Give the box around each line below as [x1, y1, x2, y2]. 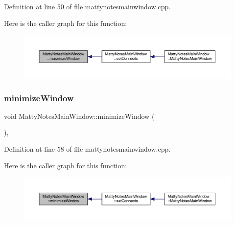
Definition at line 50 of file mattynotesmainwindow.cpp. [4, 1, 171, 11]
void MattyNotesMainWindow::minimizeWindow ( [4, 111, 155, 121]
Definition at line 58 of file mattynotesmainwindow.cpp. [4, 144, 171, 154]
